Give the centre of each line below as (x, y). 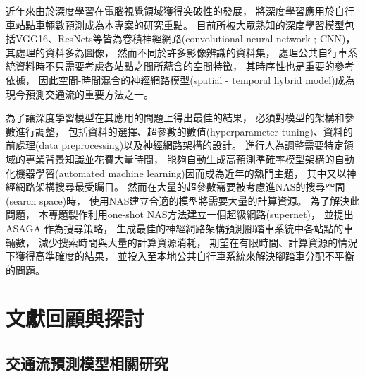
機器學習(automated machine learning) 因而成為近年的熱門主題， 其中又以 (181, 173)
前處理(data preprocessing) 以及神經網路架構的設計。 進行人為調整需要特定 (175, 145)
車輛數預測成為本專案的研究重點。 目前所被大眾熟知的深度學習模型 (190, 24)
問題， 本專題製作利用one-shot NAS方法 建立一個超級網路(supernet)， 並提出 (180, 214)
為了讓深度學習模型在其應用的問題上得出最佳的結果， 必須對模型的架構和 (175, 118)
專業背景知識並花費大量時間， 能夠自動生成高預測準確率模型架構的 (180, 158)
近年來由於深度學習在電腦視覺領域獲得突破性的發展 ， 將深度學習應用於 (170, 11)
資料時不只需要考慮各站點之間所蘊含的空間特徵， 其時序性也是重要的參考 (185, 66)
